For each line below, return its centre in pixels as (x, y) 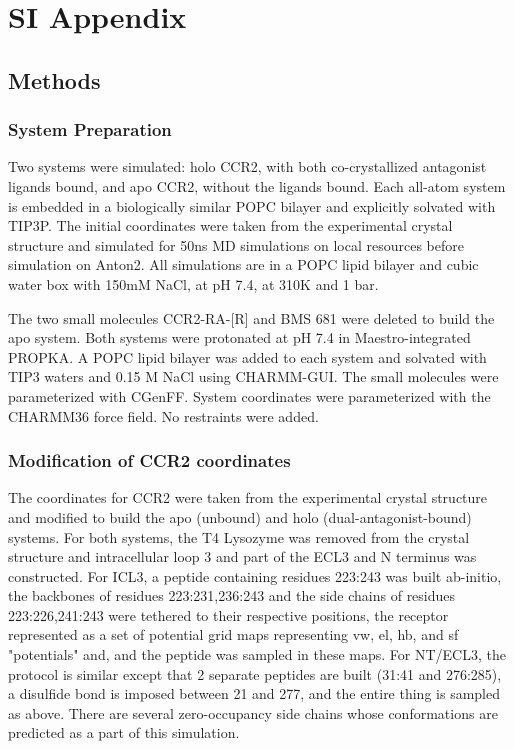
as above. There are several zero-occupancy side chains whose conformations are (253, 712)
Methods (54, 79)
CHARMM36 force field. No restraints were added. (163, 415)
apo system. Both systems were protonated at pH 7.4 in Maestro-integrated (239, 337)
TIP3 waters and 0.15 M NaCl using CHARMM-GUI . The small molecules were (253, 376)
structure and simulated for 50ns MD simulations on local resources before (236, 244)
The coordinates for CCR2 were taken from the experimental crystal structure (248, 497)
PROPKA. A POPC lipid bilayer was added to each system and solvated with (247, 356)
